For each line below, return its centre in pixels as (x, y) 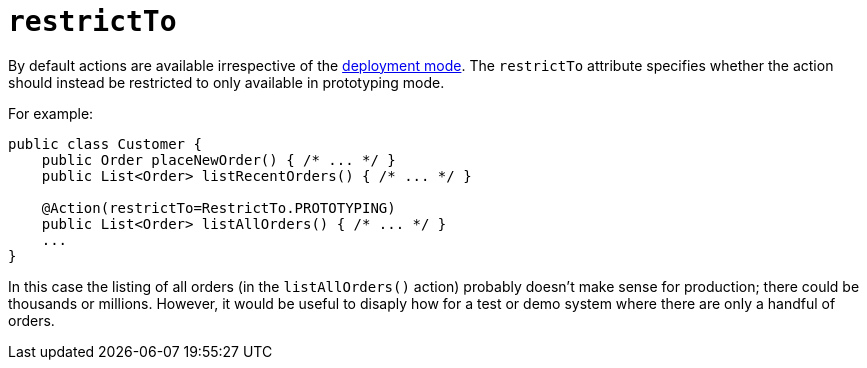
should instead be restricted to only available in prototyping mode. (226, 82)
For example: (51, 113)
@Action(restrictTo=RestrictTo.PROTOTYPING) (218, 207)
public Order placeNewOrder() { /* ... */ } (218, 159)
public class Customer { (105, 143)
